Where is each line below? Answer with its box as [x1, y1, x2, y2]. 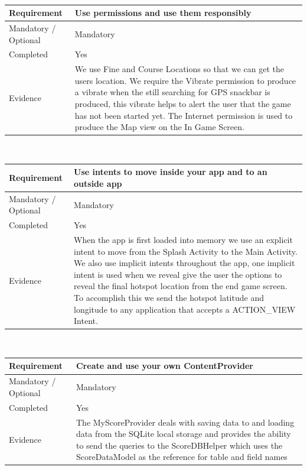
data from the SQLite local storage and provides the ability [76, 427, 291, 440]
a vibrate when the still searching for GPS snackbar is [74, 86, 270, 98]
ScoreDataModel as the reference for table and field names [76, 450, 288, 463]
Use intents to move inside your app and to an [74, 166, 267, 178]
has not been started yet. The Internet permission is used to [74, 109, 293, 121]
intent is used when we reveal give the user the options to [74, 268, 282, 280]
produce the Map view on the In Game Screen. [74, 121, 244, 133]
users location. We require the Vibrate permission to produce [74, 74, 296, 86]
